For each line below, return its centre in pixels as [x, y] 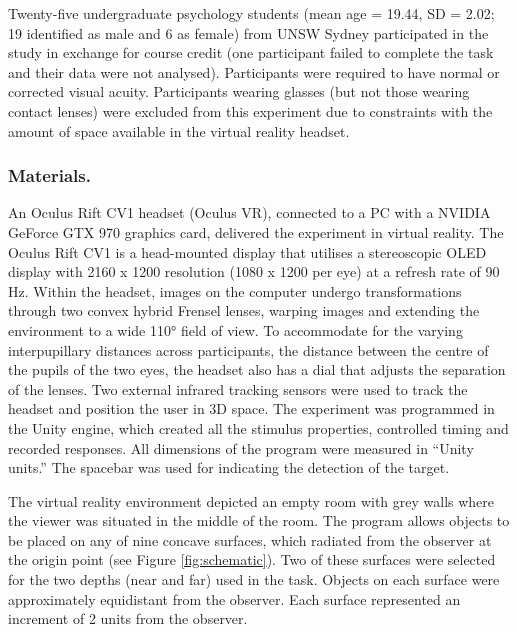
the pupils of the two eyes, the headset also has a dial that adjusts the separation [257, 369]
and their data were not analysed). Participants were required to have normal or [254, 71]
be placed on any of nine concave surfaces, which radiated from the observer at [250, 539]
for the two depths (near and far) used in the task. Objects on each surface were [254, 579]
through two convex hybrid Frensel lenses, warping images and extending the [244, 310]
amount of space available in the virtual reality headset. [179, 130]
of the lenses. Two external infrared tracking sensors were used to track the [238, 388]
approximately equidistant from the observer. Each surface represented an [234, 598]
